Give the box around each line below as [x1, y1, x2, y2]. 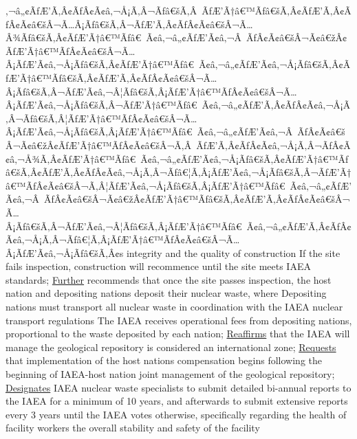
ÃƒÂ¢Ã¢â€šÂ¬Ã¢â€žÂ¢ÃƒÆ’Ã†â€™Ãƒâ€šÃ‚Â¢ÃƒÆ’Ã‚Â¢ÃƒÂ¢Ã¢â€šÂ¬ [43, 192, 350, 206]
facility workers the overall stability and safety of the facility [6, 420, 260, 435]
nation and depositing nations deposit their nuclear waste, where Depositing [6, 286, 327, 300]
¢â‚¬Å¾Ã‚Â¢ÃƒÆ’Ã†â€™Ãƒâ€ [6, 151, 136, 166]
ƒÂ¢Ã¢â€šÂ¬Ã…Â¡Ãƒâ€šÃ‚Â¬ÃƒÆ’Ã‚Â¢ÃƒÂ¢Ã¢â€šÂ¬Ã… [6, 16, 253, 31]
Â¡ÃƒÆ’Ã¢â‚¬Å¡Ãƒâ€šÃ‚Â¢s [6, 245, 124, 260]
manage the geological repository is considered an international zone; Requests [6, 339, 336, 354]
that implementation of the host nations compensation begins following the [6, 353, 322, 368]
